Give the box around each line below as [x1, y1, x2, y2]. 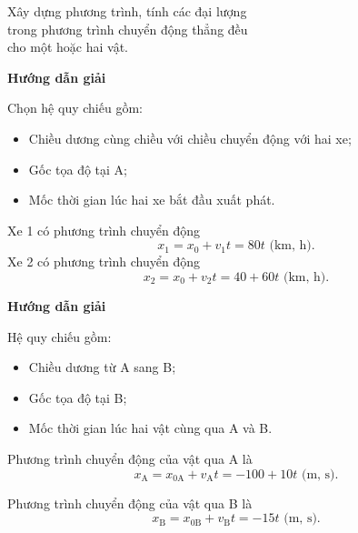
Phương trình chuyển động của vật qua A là [7, 448, 253, 468]
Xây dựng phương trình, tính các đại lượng [7, 2, 247, 20]
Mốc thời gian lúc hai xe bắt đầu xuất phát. [28, 190, 275, 209]
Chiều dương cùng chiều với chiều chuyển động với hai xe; [28, 128, 352, 147]
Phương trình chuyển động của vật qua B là [7, 493, 253, 512]
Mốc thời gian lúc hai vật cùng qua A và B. [28, 418, 273, 437]
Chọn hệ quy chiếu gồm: [7, 98, 143, 117]
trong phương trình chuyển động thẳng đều [7, 19, 248, 38]
